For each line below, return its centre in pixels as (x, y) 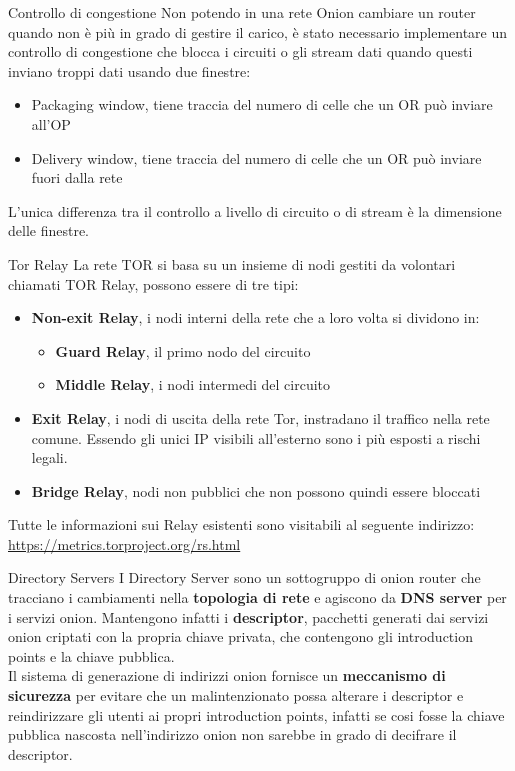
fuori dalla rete (77, 177)
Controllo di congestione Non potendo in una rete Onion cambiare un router (242, 12)
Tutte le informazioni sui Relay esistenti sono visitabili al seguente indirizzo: (241, 524)
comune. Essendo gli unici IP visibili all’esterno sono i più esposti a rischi (256, 437)
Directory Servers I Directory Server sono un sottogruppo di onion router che (244, 577)
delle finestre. (49, 230)
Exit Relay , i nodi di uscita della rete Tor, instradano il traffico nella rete (260, 417)
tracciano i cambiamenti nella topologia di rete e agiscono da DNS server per (257, 597)
